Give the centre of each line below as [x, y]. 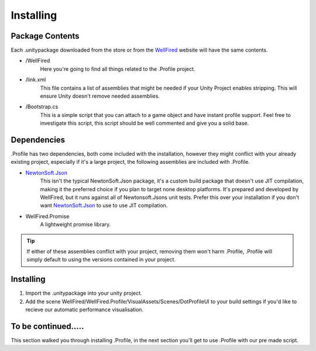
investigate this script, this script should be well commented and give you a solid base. [145, 123]
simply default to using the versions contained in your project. [101, 260]
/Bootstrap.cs [42, 107]
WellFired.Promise [47, 216]
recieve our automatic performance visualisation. [84, 309]
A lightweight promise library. [75, 225]
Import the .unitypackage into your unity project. [84, 293]
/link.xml [36, 80]
